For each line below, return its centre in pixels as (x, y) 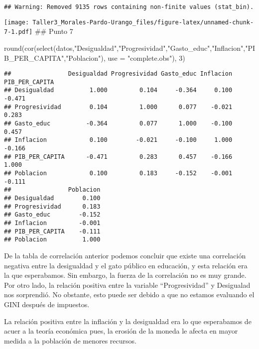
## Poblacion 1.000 (52, 240)
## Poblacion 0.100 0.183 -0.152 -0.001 (118, 174)
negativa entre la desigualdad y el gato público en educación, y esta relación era (126, 265)
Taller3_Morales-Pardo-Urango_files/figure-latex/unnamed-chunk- (143, 22)
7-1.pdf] (18, 32)
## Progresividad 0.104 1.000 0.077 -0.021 (118, 107)
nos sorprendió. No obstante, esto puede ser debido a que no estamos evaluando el (129, 294)
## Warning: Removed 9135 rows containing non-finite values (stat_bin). (129, 7)
